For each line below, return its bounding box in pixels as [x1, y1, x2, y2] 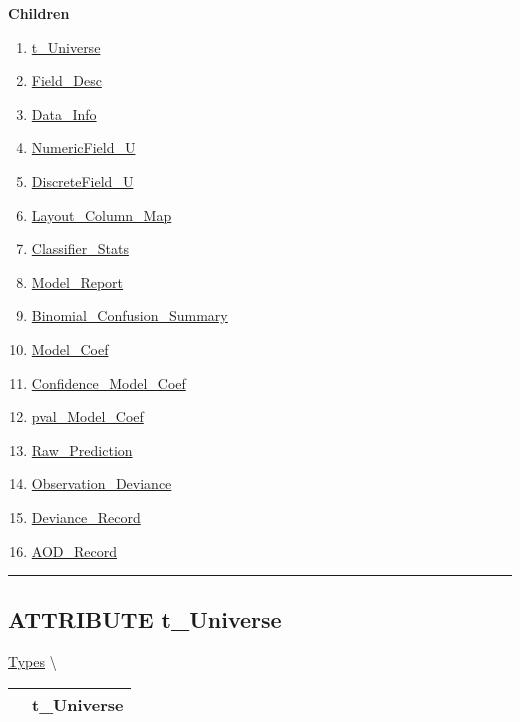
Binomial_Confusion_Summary [31, 305, 228, 326]
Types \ [8, 651, 57, 672]
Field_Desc [31, 70, 102, 91]
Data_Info [31, 103, 97, 124]
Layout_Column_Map [31, 204, 172, 225]
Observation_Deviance [31, 473, 172, 494]
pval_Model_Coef [31, 406, 144, 427]
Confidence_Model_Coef [31, 372, 186, 393]
